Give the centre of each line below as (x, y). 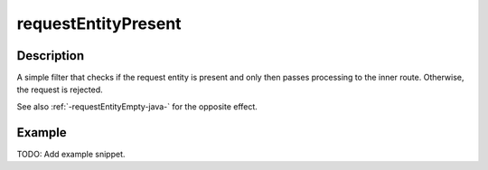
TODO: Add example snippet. (71, 154)
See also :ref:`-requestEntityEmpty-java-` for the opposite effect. (137, 106)
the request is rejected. (60, 90)
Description (51, 56)
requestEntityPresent (99, 24)
